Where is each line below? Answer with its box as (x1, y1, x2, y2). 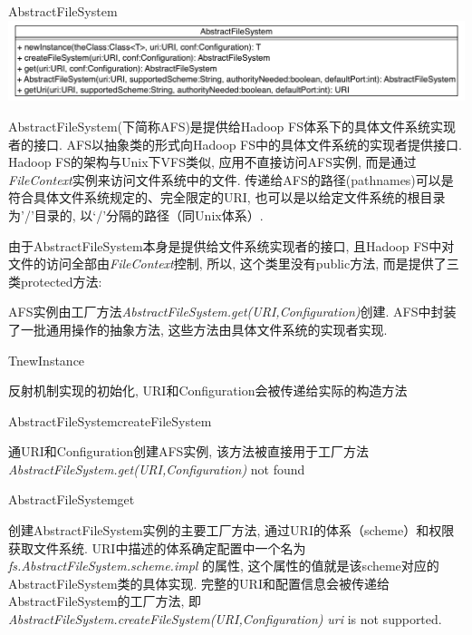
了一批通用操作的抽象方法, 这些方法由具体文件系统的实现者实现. (8, 319, 388, 338)
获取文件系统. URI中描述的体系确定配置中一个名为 (8, 538, 306, 557)
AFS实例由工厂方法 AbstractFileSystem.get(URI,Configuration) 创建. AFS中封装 (8, 302, 457, 321)
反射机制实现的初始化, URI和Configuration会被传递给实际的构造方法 (8, 381, 408, 400)
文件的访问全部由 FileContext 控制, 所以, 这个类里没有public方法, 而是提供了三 (8, 254, 459, 273)
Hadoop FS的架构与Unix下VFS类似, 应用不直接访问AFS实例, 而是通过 (8, 152, 417, 171)
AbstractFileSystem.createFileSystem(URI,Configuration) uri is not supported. (8, 610, 442, 629)
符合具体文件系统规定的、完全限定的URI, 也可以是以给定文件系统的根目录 (8, 188, 446, 207)
